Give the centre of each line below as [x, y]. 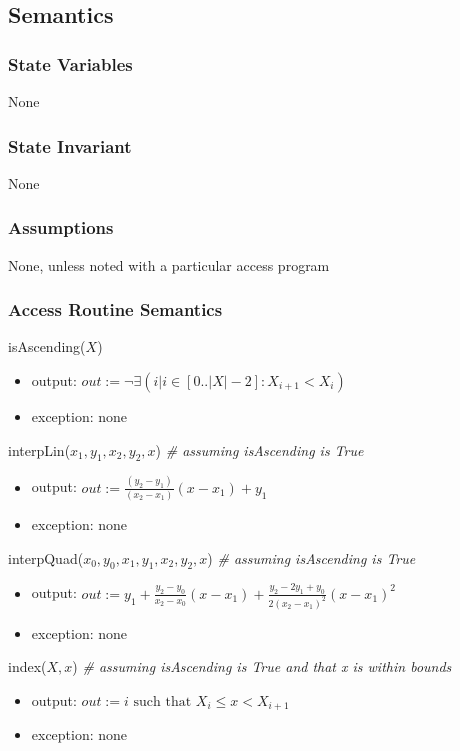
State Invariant [70, 145]
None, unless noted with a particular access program [169, 264]
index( [27, 666]
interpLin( [39, 449]
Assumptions [61, 227]
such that [162, 701]
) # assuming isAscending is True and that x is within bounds [262, 666]
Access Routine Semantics [115, 309]
